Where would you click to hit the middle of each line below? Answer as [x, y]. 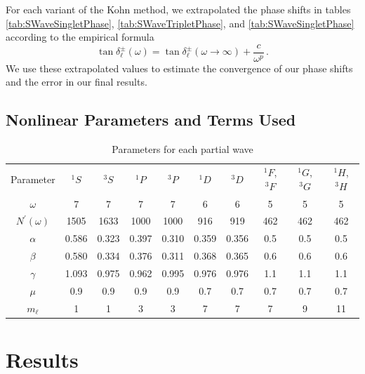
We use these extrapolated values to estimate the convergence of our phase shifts [179, 68]
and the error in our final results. [77, 82]
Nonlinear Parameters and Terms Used [151, 120]
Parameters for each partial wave [182, 149]
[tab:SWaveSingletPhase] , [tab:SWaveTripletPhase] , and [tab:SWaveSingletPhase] [180, 23]
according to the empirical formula [80, 37]
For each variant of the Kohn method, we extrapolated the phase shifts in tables [178, 9]
